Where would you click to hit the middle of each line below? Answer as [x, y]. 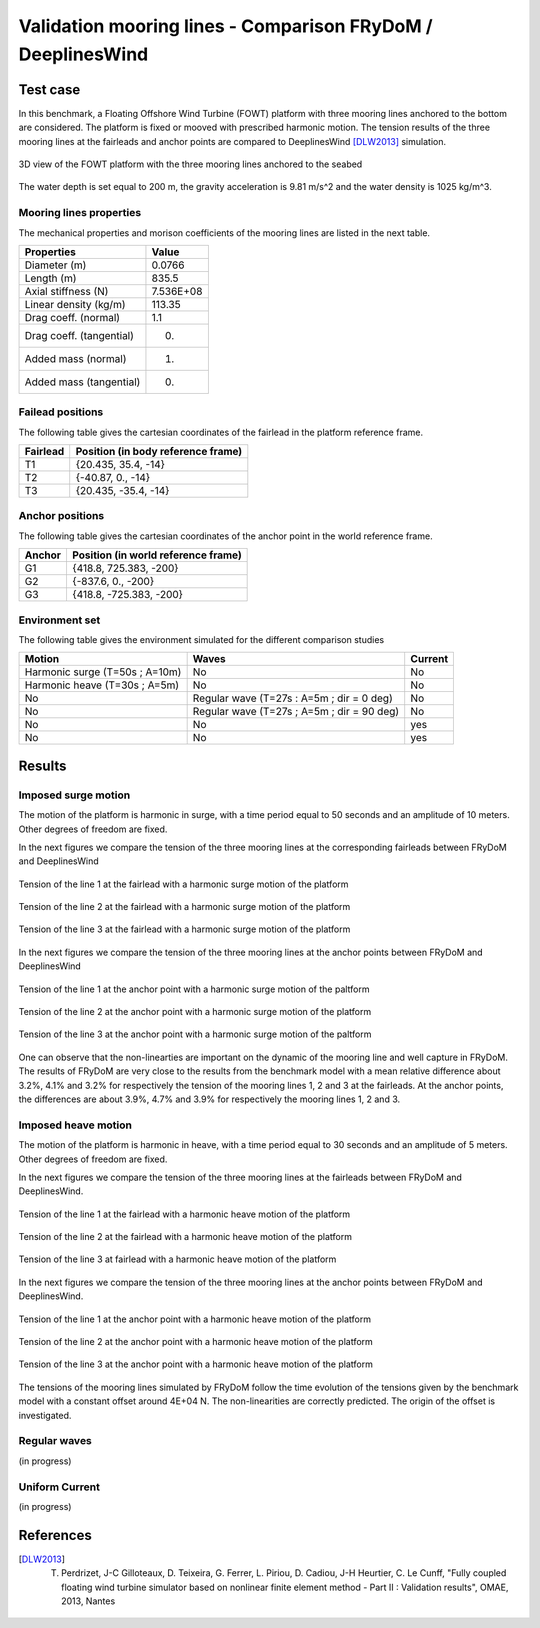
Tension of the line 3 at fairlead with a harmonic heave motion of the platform [177, 1259]
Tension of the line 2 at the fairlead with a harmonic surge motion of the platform [184, 907]
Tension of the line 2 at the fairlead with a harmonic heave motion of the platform [185, 1237]
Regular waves [55, 1441]
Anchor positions [61, 516]
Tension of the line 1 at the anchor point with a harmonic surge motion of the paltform [194, 989]
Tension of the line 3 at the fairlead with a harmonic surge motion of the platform [184, 929]
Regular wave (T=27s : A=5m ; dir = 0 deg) [293, 698]
